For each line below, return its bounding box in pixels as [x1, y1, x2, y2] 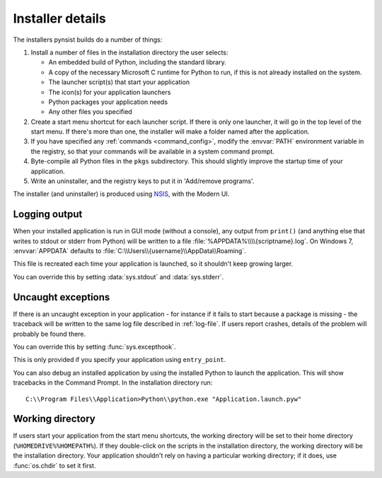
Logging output [13, 209, 83, 221]
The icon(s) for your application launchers [48, 88, 171, 96]
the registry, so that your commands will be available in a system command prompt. [30, 147, 275, 156]
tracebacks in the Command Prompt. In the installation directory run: [13, 378, 213, 387]
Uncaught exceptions [13, 291, 110, 303]
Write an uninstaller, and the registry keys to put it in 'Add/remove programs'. [30, 177, 255, 185]
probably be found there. [13, 330, 86, 338]
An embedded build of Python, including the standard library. [48, 58, 226, 66]
